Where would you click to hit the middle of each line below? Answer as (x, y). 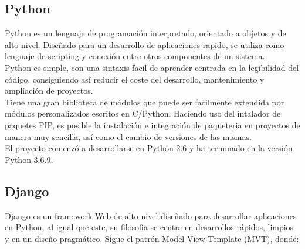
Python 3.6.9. (29, 159)
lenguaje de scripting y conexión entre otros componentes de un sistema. (135, 56)
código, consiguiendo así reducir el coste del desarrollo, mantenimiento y (135, 79)
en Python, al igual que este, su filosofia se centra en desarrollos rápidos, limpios (149, 227)
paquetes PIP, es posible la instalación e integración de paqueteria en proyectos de (152, 125)
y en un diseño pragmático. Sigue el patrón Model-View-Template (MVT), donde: (152, 238)
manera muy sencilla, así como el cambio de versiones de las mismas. (128, 136)
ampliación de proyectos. (49, 91)
